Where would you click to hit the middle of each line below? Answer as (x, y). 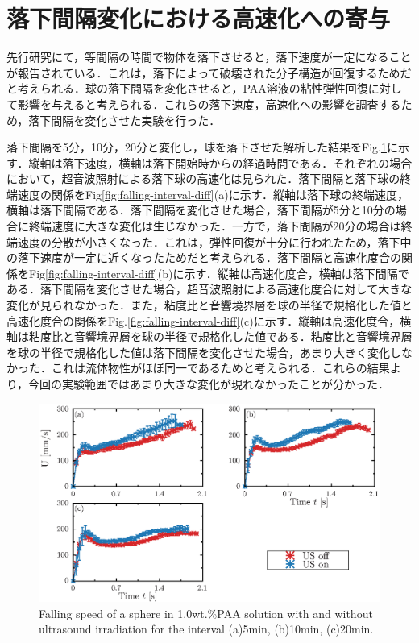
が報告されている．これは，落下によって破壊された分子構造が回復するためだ (209, 72)
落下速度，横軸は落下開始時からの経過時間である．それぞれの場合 (237, 162)
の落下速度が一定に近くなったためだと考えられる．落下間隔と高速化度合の (204, 257)
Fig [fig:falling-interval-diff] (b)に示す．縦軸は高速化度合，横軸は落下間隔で (219, 273)
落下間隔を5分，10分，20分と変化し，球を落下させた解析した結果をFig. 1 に (202, 147)
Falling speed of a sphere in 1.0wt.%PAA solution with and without (206, 613)
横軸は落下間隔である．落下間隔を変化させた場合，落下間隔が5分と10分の (201, 210)
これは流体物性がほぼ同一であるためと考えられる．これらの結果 (220, 368)
